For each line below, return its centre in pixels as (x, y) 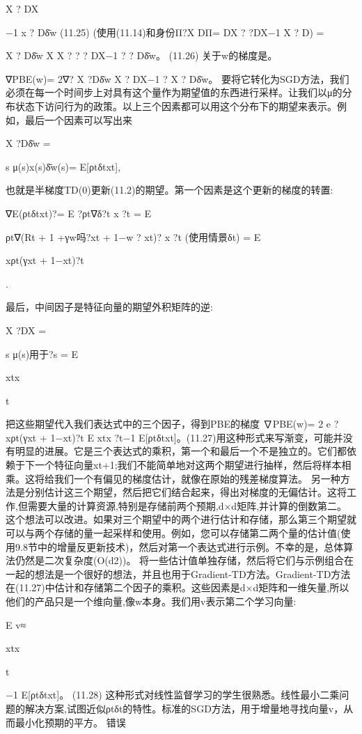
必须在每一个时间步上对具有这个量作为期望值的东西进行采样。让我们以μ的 (174, 92)
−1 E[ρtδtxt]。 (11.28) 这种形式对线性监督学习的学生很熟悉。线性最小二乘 (173, 695)
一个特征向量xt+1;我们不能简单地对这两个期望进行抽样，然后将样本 (188, 465)
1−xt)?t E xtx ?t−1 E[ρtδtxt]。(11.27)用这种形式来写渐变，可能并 (197, 437)
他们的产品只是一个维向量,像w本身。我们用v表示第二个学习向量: (151, 601)
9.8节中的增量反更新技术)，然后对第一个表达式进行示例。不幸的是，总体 (179, 546)
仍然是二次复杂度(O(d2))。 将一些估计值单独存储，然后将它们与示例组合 (180, 560)
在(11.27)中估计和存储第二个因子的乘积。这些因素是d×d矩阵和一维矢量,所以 (178, 587)
